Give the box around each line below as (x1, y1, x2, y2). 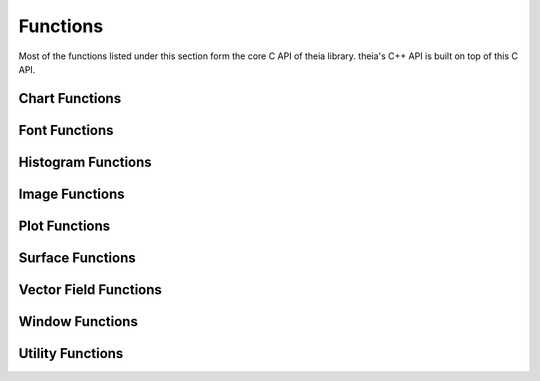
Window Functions (18, 313, 139, 330)
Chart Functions (18, 90, 122, 107)
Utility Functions (18, 345, 124, 362)
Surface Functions (18, 249, 136, 266)
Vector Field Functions (18, 281, 162, 298)
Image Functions (18, 185, 125, 202)
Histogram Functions (18, 153, 152, 170)
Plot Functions (18, 217, 111, 234)
